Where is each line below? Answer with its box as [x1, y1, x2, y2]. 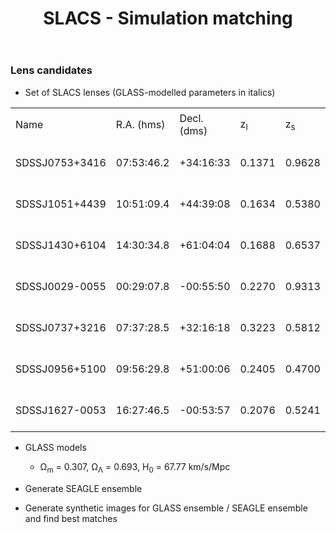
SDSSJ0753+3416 [15, 156, 107, 170]
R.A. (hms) [115, 118, 166, 132]
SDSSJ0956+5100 [15, 362, 107, 376]
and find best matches [24, 513, 118, 525]
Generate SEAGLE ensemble [24, 483, 143, 495]
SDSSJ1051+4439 [15, 197, 107, 211]
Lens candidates [10, 63, 93, 77]
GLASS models [24, 442, 87, 454]
